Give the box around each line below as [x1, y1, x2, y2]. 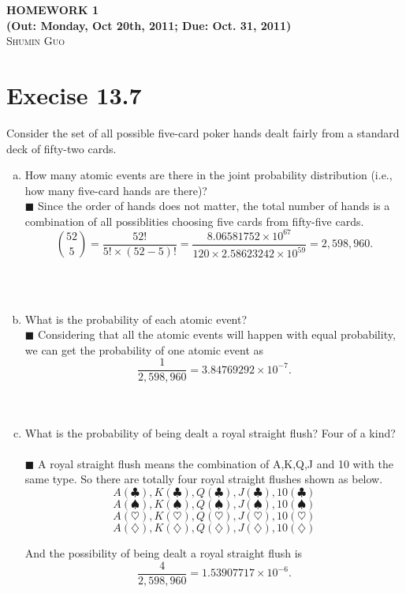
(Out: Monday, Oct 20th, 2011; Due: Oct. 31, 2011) [6, 17, 292, 33]
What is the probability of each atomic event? [24, 310, 248, 327]
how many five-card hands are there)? [24, 182, 207, 198]
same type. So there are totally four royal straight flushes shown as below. [24, 471, 383, 487]
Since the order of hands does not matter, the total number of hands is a [38, 197, 390, 214]
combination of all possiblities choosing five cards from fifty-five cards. [24, 212, 364, 229]
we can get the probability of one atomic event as [24, 341, 264, 358]
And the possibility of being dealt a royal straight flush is [24, 545, 303, 561]
